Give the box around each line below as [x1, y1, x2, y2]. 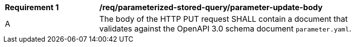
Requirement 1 [5, 2, 59, 12]
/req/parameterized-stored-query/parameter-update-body [99, 2, 323, 12]
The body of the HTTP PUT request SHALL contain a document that [99, 14, 348, 24]
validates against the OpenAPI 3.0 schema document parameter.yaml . [99, 24, 352, 33]
